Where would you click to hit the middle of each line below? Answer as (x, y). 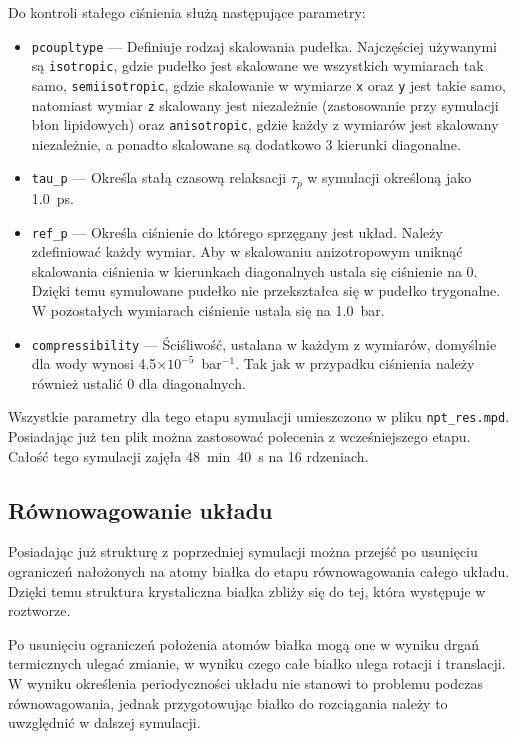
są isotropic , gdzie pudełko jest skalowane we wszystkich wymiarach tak (257, 65)
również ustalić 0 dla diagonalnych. (138, 382)
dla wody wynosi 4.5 (94, 363)
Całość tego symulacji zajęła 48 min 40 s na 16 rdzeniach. (188, 455)
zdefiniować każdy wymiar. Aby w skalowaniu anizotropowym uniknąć (247, 251)
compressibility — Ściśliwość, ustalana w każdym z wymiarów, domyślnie (264, 343)
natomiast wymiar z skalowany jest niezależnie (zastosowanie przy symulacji (265, 104)
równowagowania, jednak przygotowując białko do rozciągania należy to (228, 702)
